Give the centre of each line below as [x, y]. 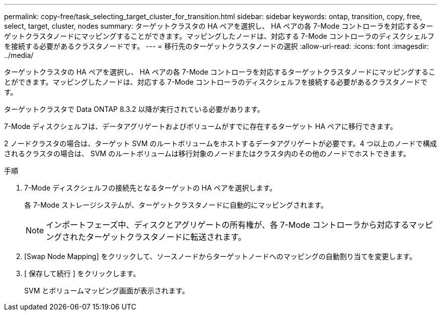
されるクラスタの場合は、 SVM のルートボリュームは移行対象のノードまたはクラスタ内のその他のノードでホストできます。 [207, 153]
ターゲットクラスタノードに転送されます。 [166, 237]
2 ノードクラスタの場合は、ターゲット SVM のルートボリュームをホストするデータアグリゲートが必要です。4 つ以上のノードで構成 [220, 143]
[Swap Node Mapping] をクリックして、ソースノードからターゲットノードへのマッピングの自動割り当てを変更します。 [220, 256]
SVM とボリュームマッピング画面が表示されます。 [107, 291]
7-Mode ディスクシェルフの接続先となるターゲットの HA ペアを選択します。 [151, 188]
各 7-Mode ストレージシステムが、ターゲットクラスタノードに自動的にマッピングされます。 [176, 205]
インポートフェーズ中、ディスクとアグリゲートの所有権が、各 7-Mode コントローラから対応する [227, 225]
